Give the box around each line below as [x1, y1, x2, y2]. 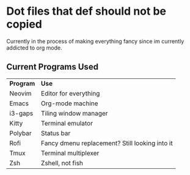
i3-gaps [9, 109, 34, 117]
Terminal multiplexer [40, 149, 100, 157]
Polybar [9, 128, 32, 137]
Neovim [9, 89, 32, 97]
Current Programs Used [6, 62, 99, 72]
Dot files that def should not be [6, 4, 167, 18]
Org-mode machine [40, 99, 99, 108]
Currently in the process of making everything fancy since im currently [6, 37, 185, 45]
